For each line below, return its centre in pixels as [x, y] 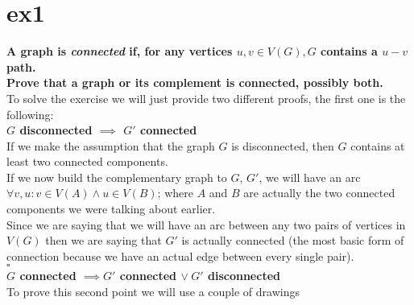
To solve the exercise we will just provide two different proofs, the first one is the [206, 98]
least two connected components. [87, 161]
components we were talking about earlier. [111, 209]
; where [175, 193]
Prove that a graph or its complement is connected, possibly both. [195, 82]
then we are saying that [103, 240]
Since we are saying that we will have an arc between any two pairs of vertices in [206, 224]
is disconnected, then [283, 145]
